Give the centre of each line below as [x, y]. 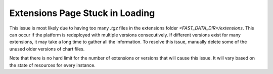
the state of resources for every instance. [53, 65]
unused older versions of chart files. [47, 49]
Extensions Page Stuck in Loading [82, 13]
